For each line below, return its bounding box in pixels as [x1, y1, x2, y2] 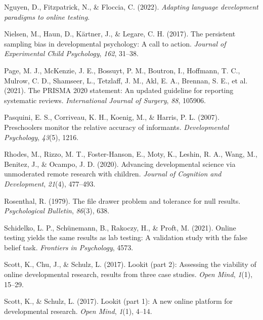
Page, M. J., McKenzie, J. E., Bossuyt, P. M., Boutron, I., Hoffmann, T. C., [4, 65, 240, 75]
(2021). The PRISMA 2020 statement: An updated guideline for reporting [4, 85, 234, 96]
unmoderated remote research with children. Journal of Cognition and [4, 168, 222, 179]
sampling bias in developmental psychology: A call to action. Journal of [4, 38, 226, 49]
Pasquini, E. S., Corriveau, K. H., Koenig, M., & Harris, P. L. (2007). [4, 112, 220, 122]
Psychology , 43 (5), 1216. [4, 131, 79, 142]
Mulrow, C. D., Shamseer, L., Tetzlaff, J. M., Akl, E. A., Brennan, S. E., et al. [4, 75, 248, 85]
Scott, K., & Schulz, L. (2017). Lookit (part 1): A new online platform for [4, 296, 233, 306]
